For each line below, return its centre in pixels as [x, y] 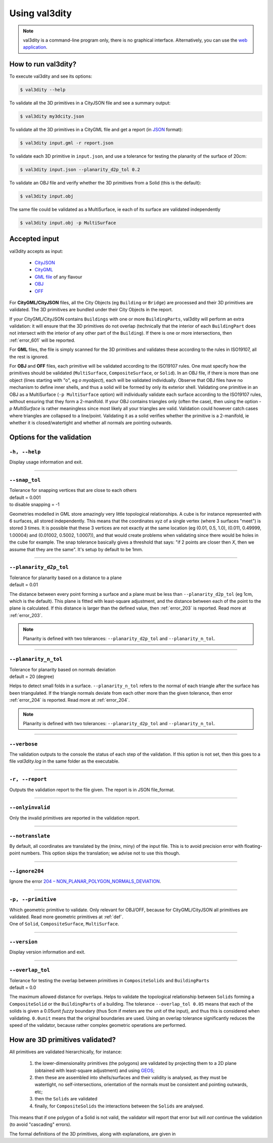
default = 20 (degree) [32, 676]
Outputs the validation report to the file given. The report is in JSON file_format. [92, 790]
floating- [253, 846]
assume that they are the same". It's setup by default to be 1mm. [76, 549]
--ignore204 [27, 871]
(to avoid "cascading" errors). [40, 1124]
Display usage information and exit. [46, 462]
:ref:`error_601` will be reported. [42, 340]
